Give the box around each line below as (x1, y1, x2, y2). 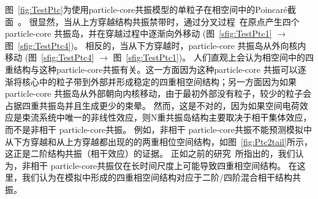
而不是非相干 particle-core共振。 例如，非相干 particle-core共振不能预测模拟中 (5, 122, 312, 135)
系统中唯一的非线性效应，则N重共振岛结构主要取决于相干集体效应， (39, 111, 312, 124)
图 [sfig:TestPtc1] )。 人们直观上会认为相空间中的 (113, 51, 305, 64)
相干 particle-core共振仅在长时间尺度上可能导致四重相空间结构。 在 (30, 159, 297, 171)
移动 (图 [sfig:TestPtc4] (5, 51, 94, 64)
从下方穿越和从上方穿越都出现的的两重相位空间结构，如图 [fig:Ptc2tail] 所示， (5, 135, 312, 148)
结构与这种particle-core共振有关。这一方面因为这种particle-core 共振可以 (13, 62, 298, 75)
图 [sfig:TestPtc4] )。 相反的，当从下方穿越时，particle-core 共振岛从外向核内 (5, 39, 306, 51)
